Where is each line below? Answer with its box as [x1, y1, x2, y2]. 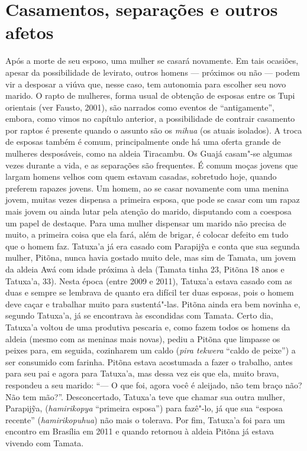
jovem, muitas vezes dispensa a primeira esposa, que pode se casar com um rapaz [5, 193, 300, 206]
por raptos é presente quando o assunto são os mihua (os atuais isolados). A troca [5, 124, 302, 136]
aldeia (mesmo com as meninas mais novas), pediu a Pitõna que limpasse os [5, 332, 280, 345]
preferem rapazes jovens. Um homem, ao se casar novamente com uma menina [5, 181, 289, 194]
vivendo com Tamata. [5, 436, 84, 449]
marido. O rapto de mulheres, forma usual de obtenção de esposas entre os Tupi [5, 89, 295, 102]
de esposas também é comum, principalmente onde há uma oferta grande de [5, 135, 281, 148]
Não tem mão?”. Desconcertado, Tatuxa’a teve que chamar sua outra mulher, [5, 390, 285, 403]
